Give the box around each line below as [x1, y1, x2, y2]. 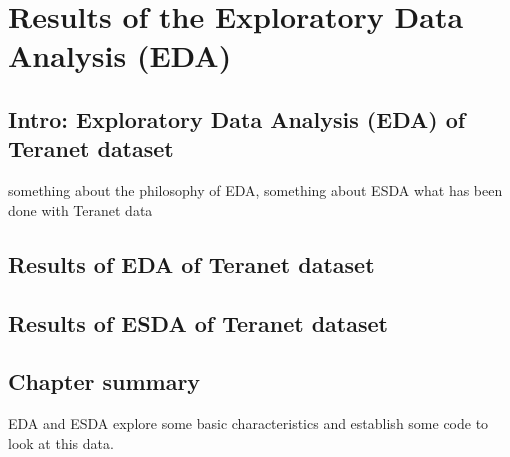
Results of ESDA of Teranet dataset [8, 307, 388, 338]
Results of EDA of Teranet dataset [8, 248, 375, 279]
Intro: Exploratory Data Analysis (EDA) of [8, 103, 466, 134]
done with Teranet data [8, 199, 153, 220]
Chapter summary [8, 366, 201, 397]
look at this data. [8, 432, 114, 453]
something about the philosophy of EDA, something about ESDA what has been [8, 180, 503, 201]
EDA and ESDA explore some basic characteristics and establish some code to [8, 413, 489, 434]
